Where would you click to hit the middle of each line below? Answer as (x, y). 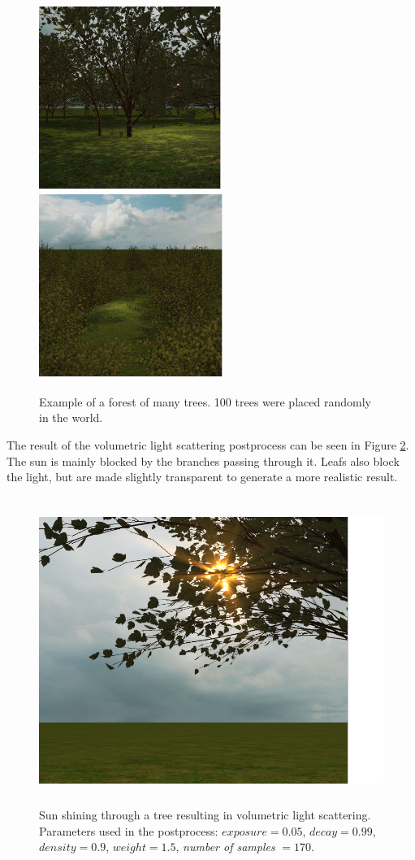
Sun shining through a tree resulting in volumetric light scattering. (205, 815)
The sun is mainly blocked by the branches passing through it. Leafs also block (203, 460)
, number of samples (225, 847)
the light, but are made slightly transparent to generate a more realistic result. (202, 477)
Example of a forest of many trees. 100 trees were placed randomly (205, 401)
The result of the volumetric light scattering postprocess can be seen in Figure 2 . (208, 444)
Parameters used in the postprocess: (129, 830)
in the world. (71, 417)
